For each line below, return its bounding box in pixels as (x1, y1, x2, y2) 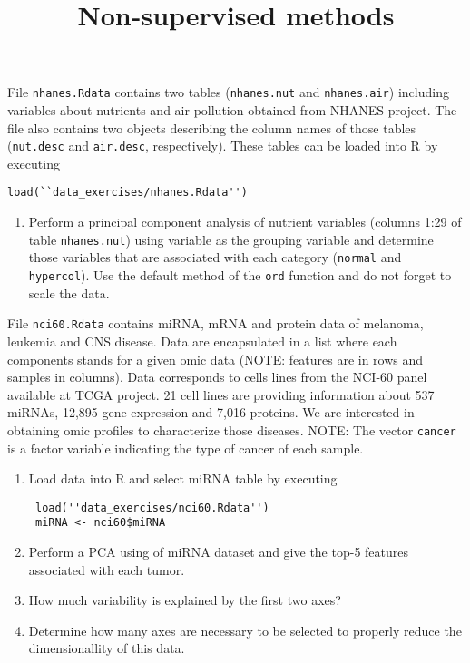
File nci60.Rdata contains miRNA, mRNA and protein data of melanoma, (7, 314, 424, 333)
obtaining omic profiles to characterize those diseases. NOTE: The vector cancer (7, 420, 456, 439)
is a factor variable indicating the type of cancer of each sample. (7, 438, 364, 457)
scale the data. (28, 283, 110, 302)
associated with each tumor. (28, 560, 185, 579)
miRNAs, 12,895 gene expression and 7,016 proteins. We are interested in (7, 403, 415, 422)
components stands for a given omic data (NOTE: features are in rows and (7, 349, 424, 368)
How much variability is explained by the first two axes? (28, 590, 341, 609)
